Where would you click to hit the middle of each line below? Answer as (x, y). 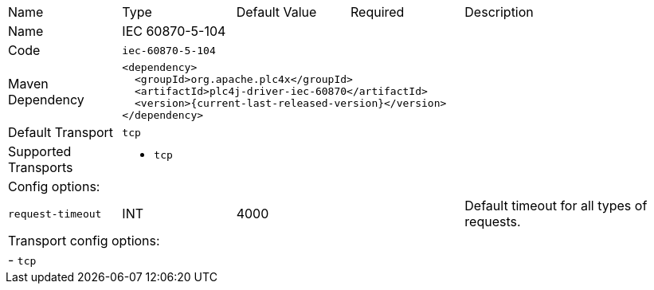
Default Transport (61, 132)
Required (377, 12)
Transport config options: (84, 241)
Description (499, 12)
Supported (40, 151)
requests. (493, 221)
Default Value (276, 12)
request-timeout (55, 214)
